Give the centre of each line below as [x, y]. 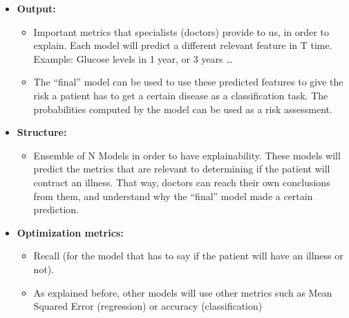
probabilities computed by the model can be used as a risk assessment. [183, 109]
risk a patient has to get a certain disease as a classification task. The [181, 95]
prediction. [56, 209]
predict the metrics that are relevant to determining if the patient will [182, 169]
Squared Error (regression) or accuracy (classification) [148, 306]
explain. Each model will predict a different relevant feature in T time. [183, 45]
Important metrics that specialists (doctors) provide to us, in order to [181, 31]
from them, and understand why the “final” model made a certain [173, 196]
